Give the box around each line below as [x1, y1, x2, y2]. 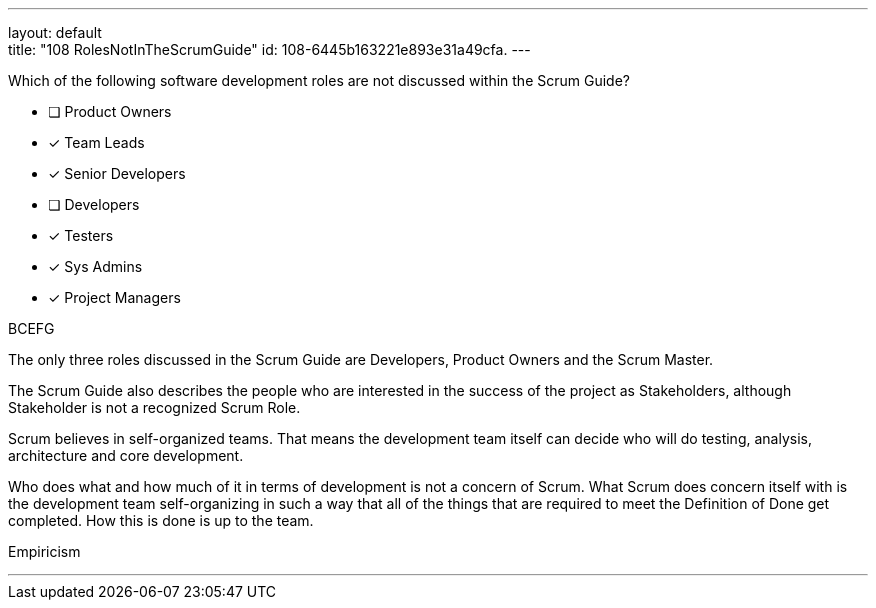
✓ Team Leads [48, 134, 145, 151]
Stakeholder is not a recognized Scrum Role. [8, 399, 301, 416]
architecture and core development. [8, 447, 244, 464]
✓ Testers [48, 227, 114, 244]
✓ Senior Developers [48, 165, 186, 182]
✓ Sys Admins [48, 258, 143, 275]
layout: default [8, 24, 102, 41]
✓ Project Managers [48, 289, 181, 306]
